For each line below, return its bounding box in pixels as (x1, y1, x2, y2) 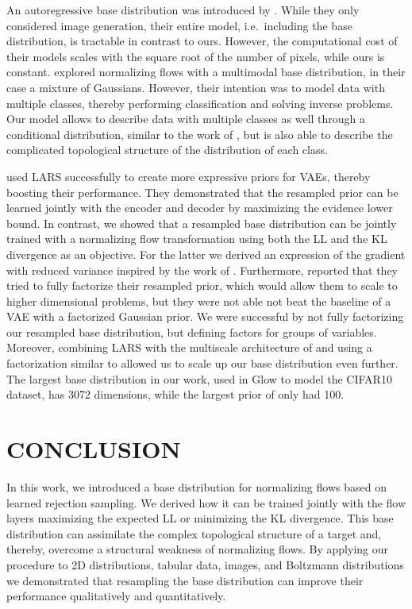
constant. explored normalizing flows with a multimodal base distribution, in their (6, 64, 406, 80)
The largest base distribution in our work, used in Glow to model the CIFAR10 (6, 370, 392, 387)
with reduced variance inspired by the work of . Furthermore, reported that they (6, 261, 399, 278)
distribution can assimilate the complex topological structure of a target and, (6, 525, 382, 542)
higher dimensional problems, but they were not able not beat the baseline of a (6, 292, 391, 309)
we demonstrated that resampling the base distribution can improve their (6, 572, 364, 588)
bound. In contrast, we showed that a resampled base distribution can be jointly (6, 214, 397, 231)
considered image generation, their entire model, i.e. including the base (6, 17, 352, 33)
